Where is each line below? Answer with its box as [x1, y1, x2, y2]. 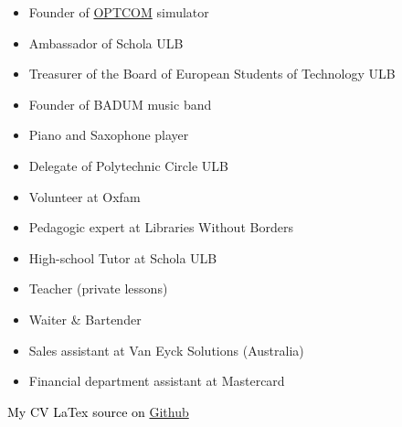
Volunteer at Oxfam [28, 187, 141, 206]
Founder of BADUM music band [28, 94, 212, 113]
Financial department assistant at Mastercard [28, 371, 285, 390]
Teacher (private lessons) [28, 279, 168, 298]
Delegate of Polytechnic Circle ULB [28, 155, 228, 175]
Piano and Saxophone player [28, 125, 189, 144]
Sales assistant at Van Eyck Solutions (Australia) [28, 340, 304, 359]
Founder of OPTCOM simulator [28, 3, 209, 21]
